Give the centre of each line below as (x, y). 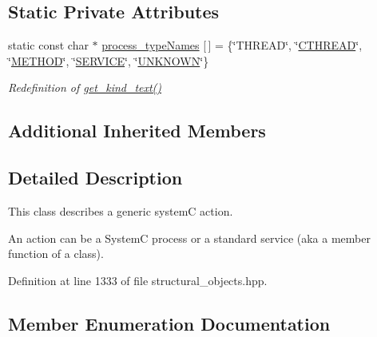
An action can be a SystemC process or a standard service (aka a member (189, 238)
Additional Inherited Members (137, 131)
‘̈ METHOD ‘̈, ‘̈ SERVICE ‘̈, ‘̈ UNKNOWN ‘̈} (109, 60)
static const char (48, 45)
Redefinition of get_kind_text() (85, 87)
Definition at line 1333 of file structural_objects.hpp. (138, 280)
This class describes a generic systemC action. (121, 210)
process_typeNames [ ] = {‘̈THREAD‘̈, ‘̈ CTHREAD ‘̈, (232, 45)
